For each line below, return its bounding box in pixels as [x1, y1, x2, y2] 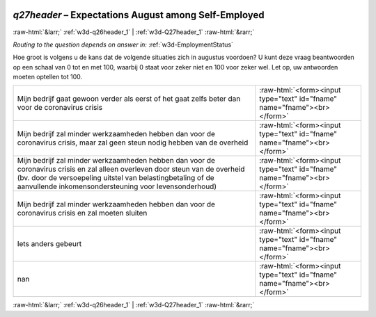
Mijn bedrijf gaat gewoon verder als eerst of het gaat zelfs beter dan [17, 94, 241, 104]
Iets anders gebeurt [17, 239, 82, 249]
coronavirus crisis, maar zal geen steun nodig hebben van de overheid [17, 138, 249, 147]
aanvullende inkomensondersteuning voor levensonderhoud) [17, 181, 217, 191]
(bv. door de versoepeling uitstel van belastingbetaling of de [17, 173, 214, 183]
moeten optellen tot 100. [13, 73, 83, 81]
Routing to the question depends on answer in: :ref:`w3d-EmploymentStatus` [13, 40, 233, 49]
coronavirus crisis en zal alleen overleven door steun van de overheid [17, 164, 245, 174]
